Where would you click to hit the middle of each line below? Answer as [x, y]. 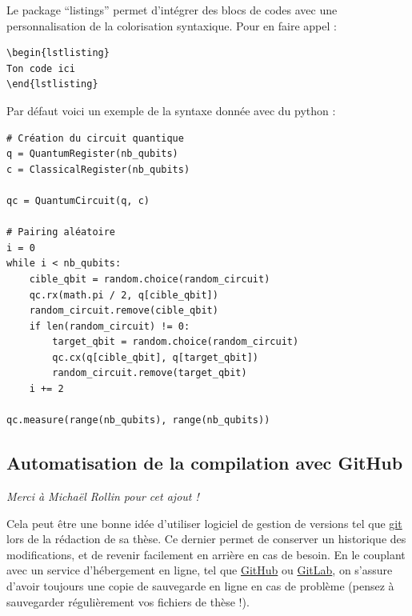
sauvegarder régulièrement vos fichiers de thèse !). [128, 601]
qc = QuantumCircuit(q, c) [78, 200]
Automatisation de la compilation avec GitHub [205, 463]
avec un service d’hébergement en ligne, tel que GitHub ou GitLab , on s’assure [200, 570]
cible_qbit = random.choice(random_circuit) [150, 279]
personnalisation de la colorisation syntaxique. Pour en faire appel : [172, 25]
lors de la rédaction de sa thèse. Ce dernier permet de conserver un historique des [206, 539]
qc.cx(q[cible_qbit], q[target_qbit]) [155, 357]
